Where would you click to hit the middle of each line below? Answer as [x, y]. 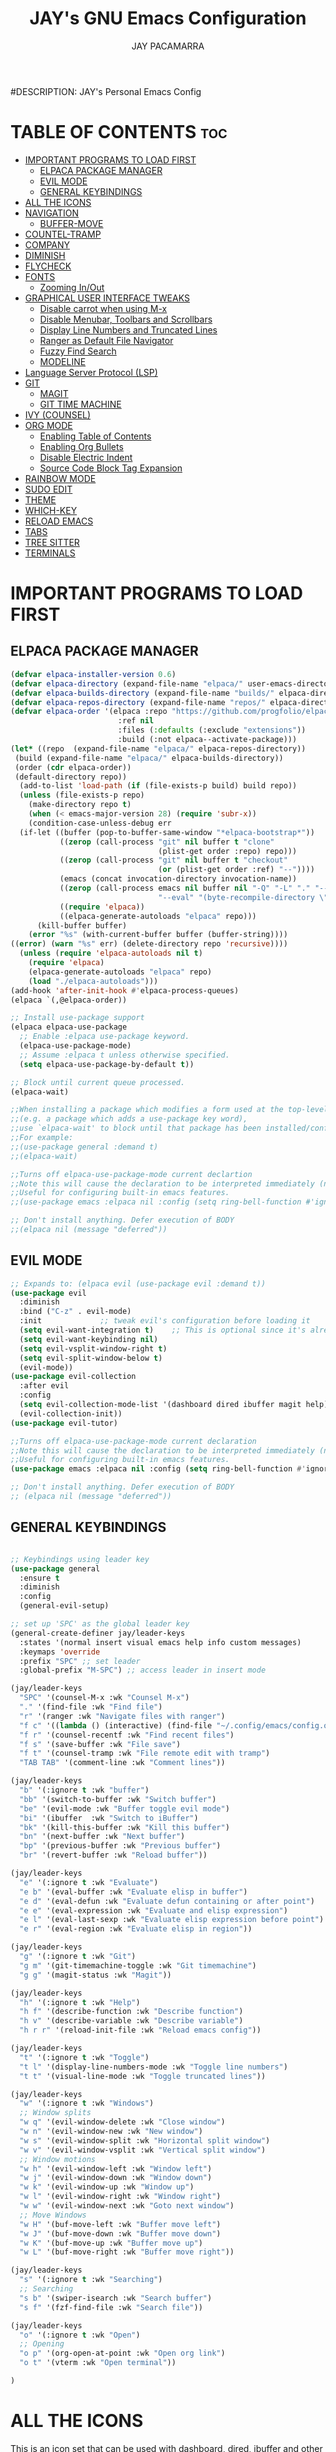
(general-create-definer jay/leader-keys [98, 1633]
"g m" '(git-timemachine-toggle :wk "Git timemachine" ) [138, 1965]
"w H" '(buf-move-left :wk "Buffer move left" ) [120, 2224]
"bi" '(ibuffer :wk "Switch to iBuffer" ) [109, 1818]
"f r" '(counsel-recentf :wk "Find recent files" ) [127, 1735]
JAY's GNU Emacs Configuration [168, 18]
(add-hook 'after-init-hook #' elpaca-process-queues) [125, 990]
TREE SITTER [52, 542]
